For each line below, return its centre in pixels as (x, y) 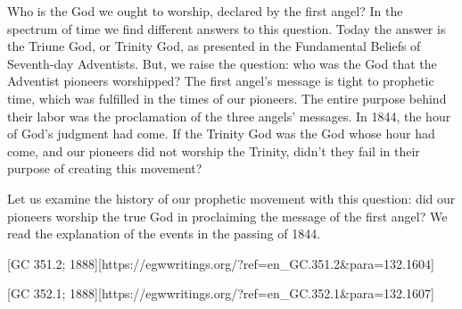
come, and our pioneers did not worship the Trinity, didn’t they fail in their (214, 150)
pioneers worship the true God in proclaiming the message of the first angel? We (227, 216)
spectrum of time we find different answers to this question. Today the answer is (227, 28)
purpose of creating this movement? (105, 168)
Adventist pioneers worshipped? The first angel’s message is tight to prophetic (221, 81)
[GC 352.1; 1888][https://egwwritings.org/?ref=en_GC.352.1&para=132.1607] (221, 293)
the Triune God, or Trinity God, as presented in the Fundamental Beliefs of (214, 46)
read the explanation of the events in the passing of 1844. (164, 234)
